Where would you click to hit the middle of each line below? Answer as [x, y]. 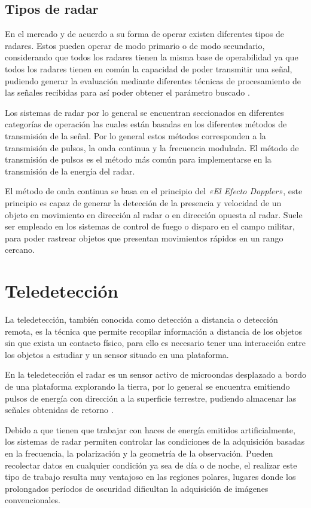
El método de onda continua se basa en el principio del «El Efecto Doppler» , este [154, 191]
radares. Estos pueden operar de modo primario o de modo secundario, [135, 45]
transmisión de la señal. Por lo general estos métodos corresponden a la [135, 135]
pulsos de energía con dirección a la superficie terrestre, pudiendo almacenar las [151, 398]
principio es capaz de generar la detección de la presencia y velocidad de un [143, 202]
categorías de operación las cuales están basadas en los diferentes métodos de [146, 124]
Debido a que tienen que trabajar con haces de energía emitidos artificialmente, [150, 429]
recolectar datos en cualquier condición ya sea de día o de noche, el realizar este [151, 465]
